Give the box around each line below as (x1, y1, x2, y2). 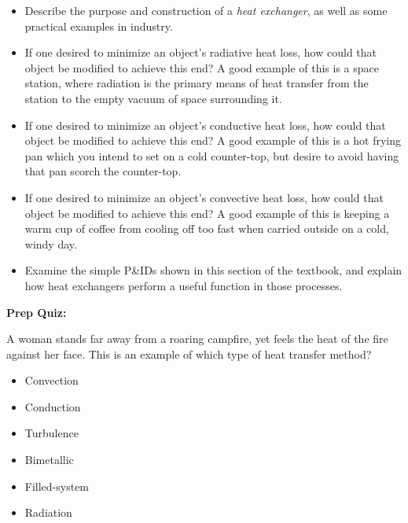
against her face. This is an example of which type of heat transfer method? (6, 345, 372, 362)
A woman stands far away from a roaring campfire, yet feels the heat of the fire (6, 330, 388, 347)
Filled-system (24, 477, 90, 494)
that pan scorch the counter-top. (24, 163, 182, 179)
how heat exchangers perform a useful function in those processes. (24, 277, 343, 293)
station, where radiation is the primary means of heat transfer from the (24, 75, 369, 91)
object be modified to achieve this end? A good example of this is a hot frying (24, 132, 402, 149)
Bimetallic (24, 451, 74, 468)
